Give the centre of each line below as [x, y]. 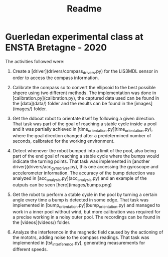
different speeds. [30, 249]
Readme [84, 9]
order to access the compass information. [56, 78]
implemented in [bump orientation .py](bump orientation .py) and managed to [86, 206]
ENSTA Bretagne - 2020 [56, 48]
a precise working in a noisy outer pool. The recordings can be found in [86, 217]
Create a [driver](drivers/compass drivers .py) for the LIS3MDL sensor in [85, 72]
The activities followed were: [35, 61]
